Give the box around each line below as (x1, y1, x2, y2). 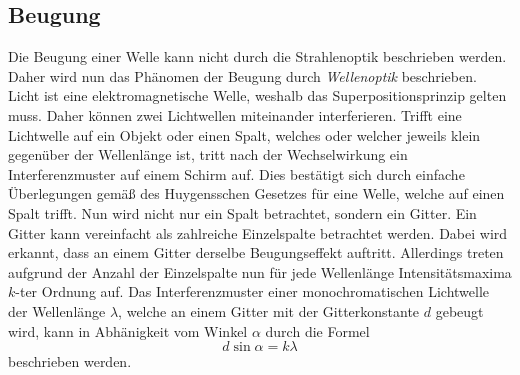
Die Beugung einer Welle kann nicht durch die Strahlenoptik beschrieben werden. (8, 46, 507, 67)
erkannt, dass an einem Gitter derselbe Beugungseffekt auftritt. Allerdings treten (8, 242, 504, 263)
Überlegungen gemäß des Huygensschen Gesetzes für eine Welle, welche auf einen (8, 183, 505, 204)
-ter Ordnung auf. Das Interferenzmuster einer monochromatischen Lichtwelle (15, 281, 490, 302)
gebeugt (435, 300, 484, 321)
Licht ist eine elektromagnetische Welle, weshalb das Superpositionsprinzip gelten (8, 85, 507, 106)
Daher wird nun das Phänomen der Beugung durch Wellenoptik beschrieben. (8, 65, 477, 86)
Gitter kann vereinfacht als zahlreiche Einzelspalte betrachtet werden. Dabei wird (8, 222, 508, 243)
